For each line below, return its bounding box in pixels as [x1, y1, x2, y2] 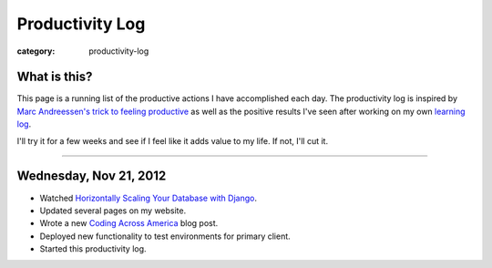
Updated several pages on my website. [39, 205, 187, 216]
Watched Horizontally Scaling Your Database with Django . [39, 192, 257, 203]
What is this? [16, 69, 93, 85]
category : [16, 46, 56, 57]
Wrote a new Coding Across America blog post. [39, 218, 219, 229]
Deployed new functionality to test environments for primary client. [39, 231, 291, 242]
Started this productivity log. [39, 243, 147, 254]
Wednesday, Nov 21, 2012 [16, 169, 167, 184]
